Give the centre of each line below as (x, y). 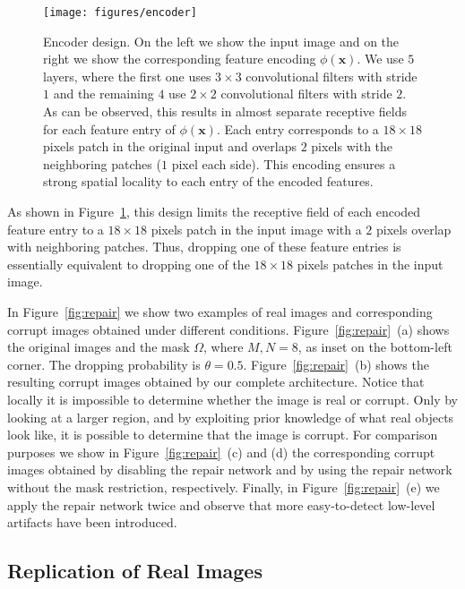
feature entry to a (56, 229)
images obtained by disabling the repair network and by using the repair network (230, 469)
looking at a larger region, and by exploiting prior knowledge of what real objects (231, 417)
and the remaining (103, 94)
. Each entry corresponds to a (297, 128)
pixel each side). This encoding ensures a (284, 163)
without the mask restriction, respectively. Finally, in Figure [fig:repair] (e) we (224, 487)
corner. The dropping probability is (104, 364)
